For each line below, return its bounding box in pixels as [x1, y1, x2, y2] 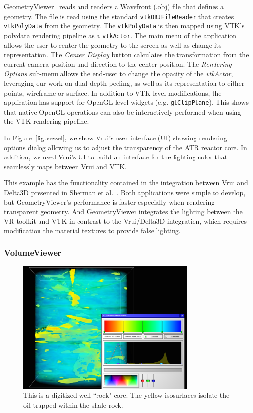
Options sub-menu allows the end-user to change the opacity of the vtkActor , [4, 68, 233, 79]
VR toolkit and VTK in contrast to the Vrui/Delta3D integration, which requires [4, 216, 247, 226]
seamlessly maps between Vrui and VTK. [4, 161, 127, 171]
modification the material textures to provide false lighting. [4, 225, 181, 236]
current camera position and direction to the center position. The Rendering [4, 59, 232, 69]
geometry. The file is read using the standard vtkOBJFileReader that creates [4, 11, 234, 21]
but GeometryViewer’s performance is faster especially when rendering [4, 197, 215, 207]
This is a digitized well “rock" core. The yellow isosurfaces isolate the [23, 390, 230, 400]
